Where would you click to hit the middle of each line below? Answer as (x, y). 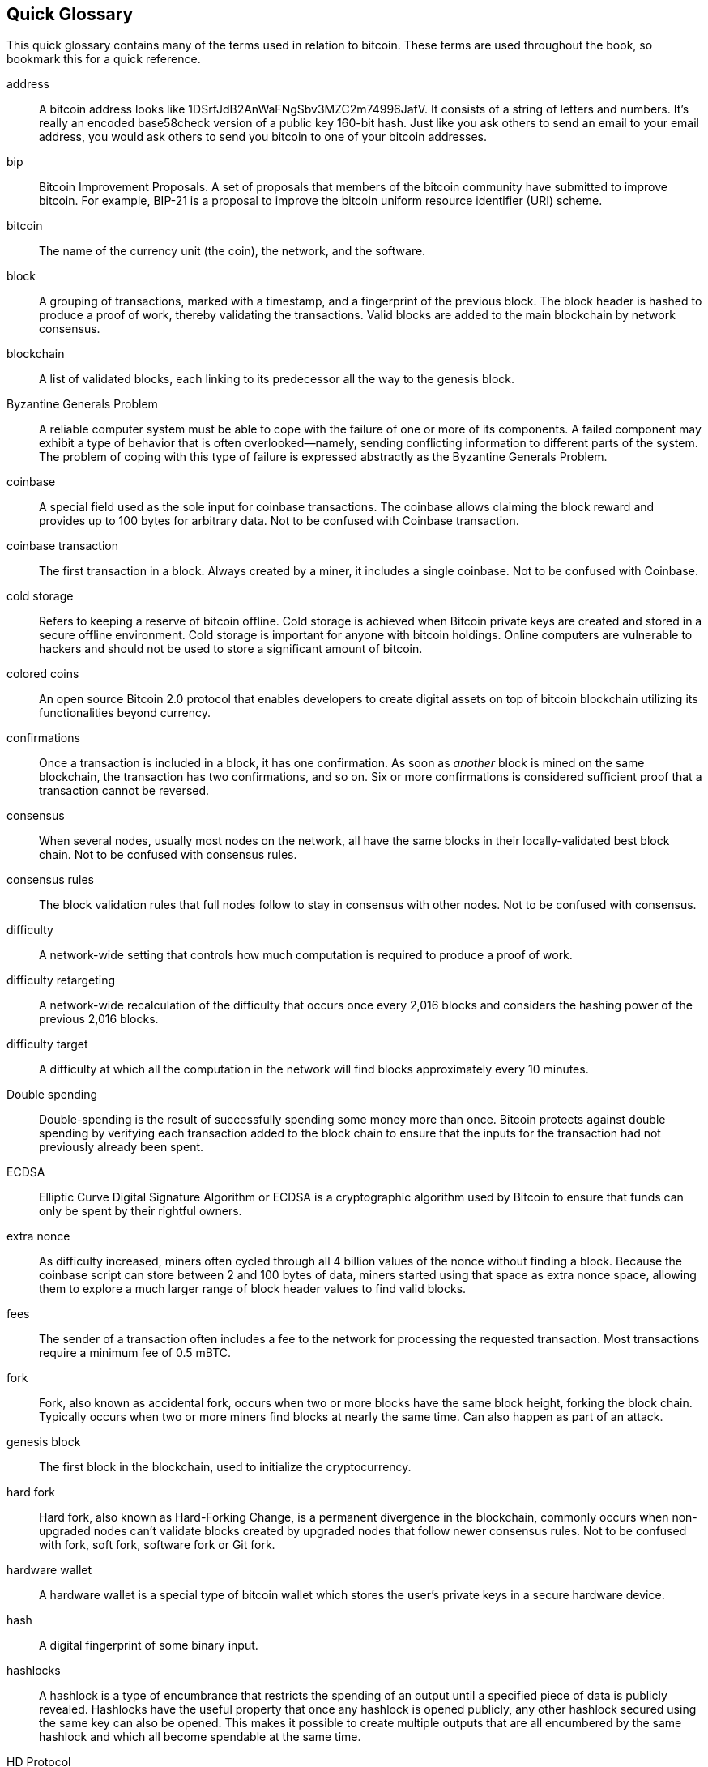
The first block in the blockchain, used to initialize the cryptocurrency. (225, 1467)
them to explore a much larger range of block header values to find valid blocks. (253, 1289)
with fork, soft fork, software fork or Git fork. (157, 1545)
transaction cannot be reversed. (124, 791)
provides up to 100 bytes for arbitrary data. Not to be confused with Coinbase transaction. (279, 521)
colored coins (43, 674)
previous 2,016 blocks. (99, 1019)
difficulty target (47, 1044)
